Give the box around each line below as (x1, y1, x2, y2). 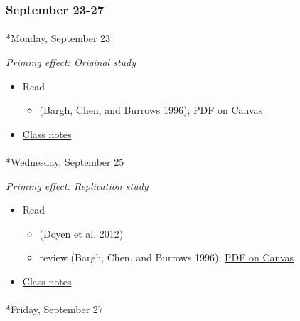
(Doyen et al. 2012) (39, 226, 124, 241)
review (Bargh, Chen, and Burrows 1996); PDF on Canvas (39, 250, 294, 265)
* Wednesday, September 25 (6, 154, 124, 169)
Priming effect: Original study (6, 55, 136, 70)
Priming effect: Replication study (6, 178, 149, 193)
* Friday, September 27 (6, 302, 103, 317)
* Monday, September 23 (6, 31, 111, 46)
